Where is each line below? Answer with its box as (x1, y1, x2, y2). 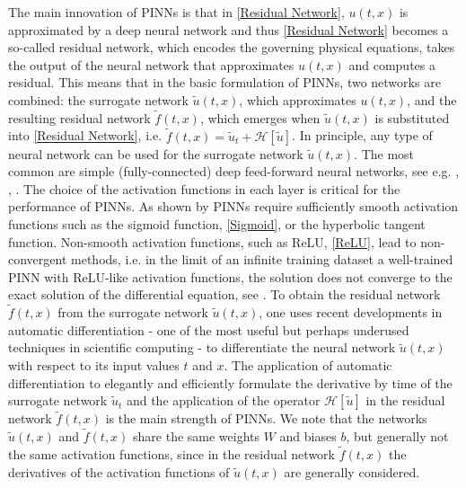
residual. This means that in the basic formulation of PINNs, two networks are (8, 73, 441, 92)
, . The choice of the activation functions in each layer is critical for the (8, 179, 400, 198)
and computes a (348, 55, 435, 74)
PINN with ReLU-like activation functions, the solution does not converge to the (8, 267, 453, 286)
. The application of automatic (224, 355, 392, 374)
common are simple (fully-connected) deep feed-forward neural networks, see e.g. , (8, 162, 460, 181)
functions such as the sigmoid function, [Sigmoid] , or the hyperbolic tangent (8, 214, 426, 233)
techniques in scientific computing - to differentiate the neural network (8, 338, 396, 357)
